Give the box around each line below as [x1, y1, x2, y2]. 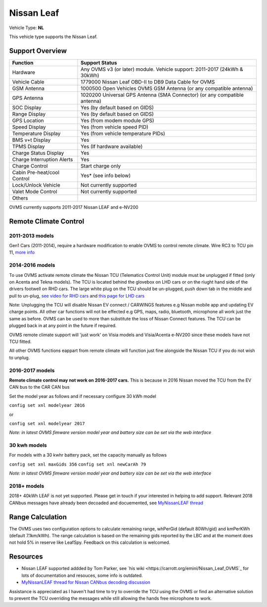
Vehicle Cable [12, 78, 44, 85]
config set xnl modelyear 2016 [9, 403, 85, 408]
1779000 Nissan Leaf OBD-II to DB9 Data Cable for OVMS [81, 78, 215, 85]
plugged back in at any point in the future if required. [9, 323, 117, 329]
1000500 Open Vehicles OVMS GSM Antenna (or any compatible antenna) [81, 85, 253, 91]
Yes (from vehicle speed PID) [81, 124, 148, 130]
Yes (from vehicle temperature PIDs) [81, 130, 165, 137]
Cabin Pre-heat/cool [12, 169, 59, 175]
